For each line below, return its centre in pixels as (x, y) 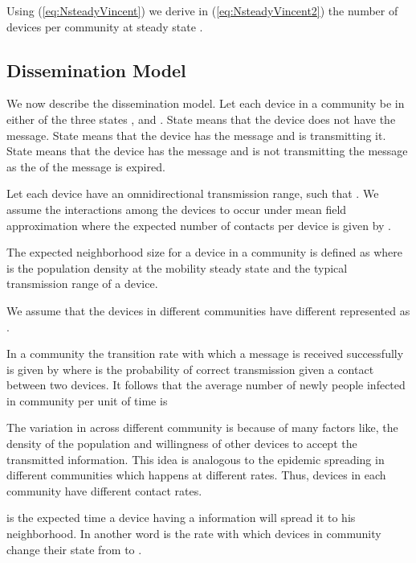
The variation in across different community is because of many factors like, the (202, 427)
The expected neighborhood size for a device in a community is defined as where (205, 252)
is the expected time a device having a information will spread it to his (181, 518)
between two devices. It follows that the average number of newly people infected (206, 385)
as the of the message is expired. (86, 166)
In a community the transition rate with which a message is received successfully (205, 353)
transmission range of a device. (82, 284)
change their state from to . (74, 549)
